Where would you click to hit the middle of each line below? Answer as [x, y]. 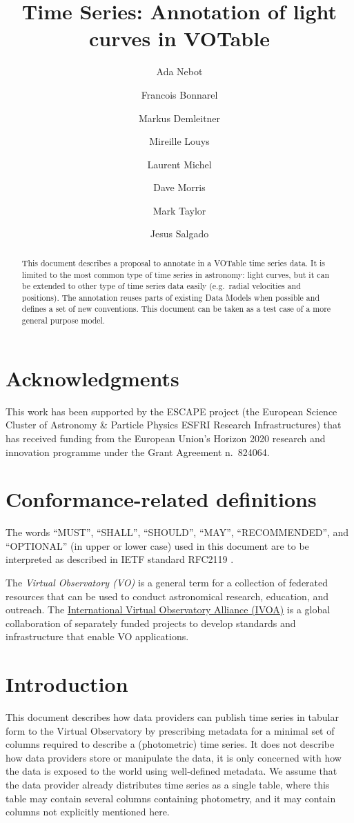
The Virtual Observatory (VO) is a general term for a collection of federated [167, 583]
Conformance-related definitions [161, 499]
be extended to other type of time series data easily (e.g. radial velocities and [161, 286]
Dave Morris [179, 187]
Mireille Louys [179, 141]
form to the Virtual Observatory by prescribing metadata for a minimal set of [170, 730]
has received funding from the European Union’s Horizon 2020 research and [166, 438]
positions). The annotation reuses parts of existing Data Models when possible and [171, 297]
